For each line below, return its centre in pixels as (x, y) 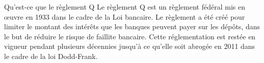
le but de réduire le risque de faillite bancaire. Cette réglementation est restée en (130, 36)
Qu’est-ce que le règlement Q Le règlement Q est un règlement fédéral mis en (125, 7)
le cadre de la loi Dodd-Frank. (51, 56)
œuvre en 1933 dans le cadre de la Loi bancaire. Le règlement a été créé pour (125, 16)
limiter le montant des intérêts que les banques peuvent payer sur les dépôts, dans (132, 26)
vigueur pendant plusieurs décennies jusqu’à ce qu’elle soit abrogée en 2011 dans (130, 46)
